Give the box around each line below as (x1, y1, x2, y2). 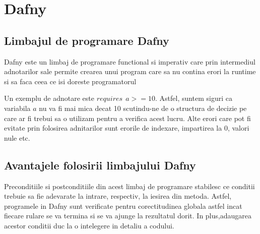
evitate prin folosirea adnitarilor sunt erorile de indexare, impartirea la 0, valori (4, 123, 249, 133)
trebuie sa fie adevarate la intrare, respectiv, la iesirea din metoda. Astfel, (4, 191, 232, 201)
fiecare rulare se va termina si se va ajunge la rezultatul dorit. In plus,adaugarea (4, 210, 251, 221)
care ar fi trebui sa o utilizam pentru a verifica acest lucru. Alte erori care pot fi (4, 112, 251, 123)
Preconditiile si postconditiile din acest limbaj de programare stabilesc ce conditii (4, 181, 255, 191)
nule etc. (4, 132, 30, 143)
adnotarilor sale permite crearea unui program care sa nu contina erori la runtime (4, 66, 256, 77)
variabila (4, 102, 31, 113)
